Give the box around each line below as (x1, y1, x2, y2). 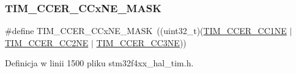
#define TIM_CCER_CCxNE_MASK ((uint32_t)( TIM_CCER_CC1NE (5, 24, 287, 37)
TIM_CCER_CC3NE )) (96, 36, 187, 49)
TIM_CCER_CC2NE (5, 36, 89, 49)
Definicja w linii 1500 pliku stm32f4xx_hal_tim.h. (5, 57, 194, 69)
